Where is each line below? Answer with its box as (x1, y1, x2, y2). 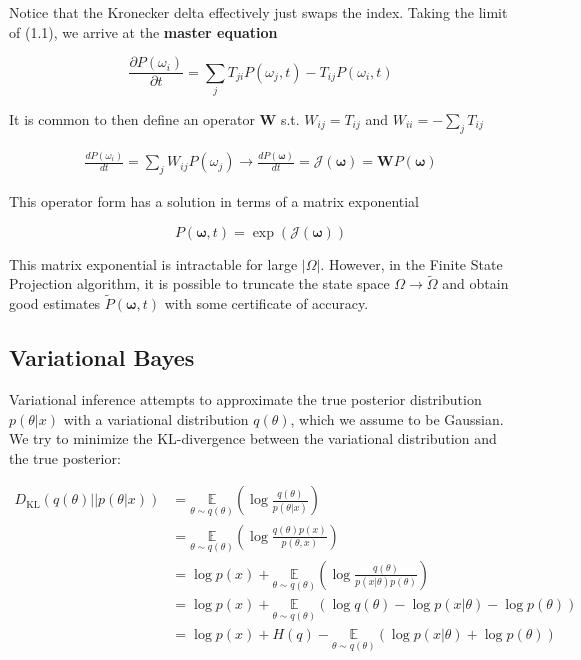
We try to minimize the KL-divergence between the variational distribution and (9, 428, 497, 449)
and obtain (442, 273, 509, 294)
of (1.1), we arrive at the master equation (9, 21, 278, 42)
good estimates (9, 293, 101, 314)
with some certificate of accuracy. (164, 293, 369, 314)
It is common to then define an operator (9, 108, 255, 129)
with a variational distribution (63, 408, 249, 429)
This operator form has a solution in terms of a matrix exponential (9, 190, 420, 211)
